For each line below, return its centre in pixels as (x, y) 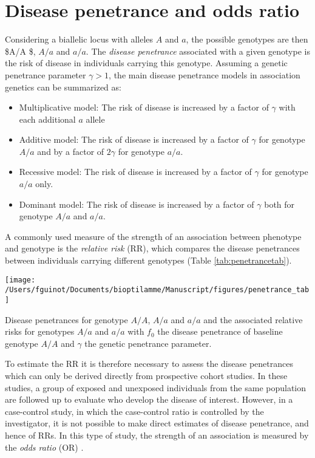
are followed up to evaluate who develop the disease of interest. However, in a (149, 399)
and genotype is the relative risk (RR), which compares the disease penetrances (152, 248)
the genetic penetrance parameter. (148, 343)
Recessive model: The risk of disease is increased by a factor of (135, 172)
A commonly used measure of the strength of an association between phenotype (153, 236)
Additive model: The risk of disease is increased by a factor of (134, 139)
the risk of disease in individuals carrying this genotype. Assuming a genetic (146, 63)
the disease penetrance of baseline (220, 331)
